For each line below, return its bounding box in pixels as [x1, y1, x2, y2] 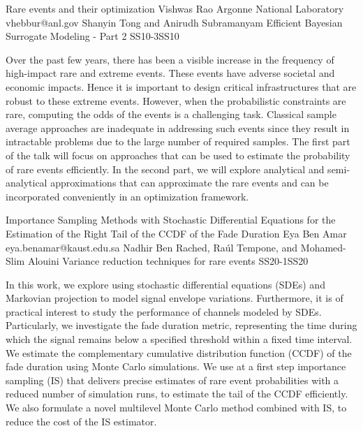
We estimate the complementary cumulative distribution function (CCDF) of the [6, 345, 352, 360]
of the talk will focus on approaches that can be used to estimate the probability [6, 147, 350, 162]
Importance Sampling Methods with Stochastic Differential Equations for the [6, 212, 336, 227]
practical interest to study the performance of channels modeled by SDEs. [6, 304, 322, 319]
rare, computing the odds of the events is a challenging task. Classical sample [6, 107, 336, 122]
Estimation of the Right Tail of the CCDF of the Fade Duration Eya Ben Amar [6, 226, 347, 240]
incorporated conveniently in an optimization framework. [6, 189, 249, 203]
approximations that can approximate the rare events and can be [50, 175, 329, 190]
